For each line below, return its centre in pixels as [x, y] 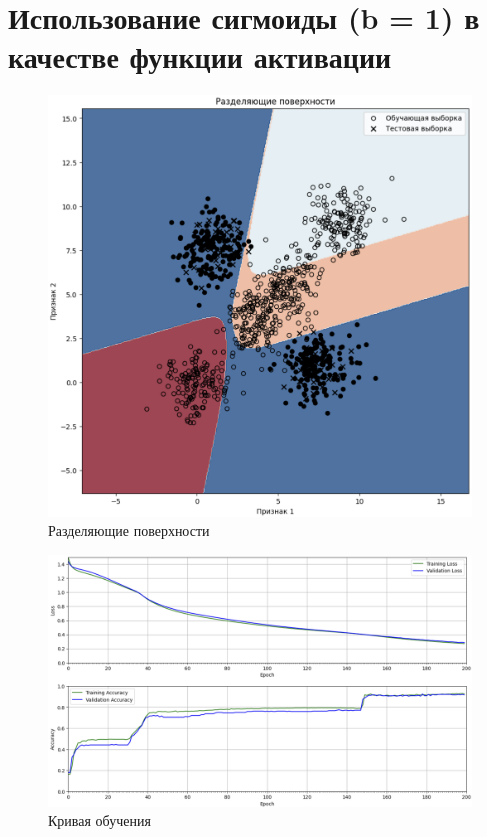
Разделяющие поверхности [129, 530]
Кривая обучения [99, 820]
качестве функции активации [200, 56]
